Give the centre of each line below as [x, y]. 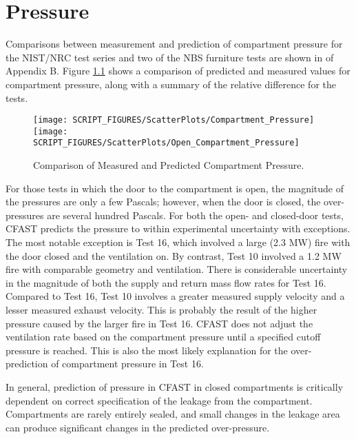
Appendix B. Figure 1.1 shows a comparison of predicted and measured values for [178, 71]
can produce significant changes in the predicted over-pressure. [138, 427]
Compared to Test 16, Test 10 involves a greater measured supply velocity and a [175, 296]
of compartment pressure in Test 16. [127, 364]
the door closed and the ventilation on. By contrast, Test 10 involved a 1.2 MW [174, 255]
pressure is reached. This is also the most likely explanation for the [147, 350]
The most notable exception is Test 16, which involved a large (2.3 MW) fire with [178, 242]
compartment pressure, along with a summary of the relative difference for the [171, 84]
